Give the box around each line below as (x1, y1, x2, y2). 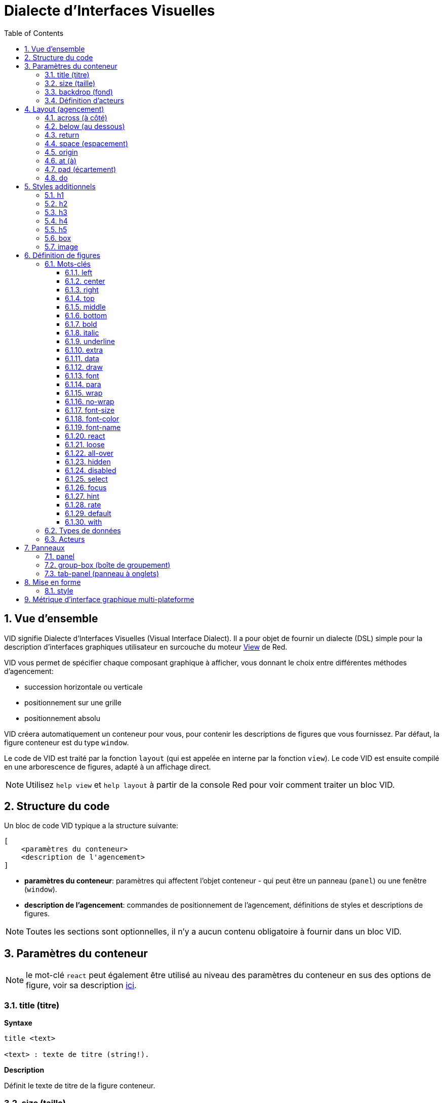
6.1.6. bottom (65, 311, 107, 320)
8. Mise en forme (24, 577, 81, 586)
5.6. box (45, 233, 71, 242)
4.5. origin (45, 147, 78, 156)
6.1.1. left (65, 268, 93, 277)
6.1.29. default (65, 508, 111, 518)
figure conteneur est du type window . (4, 738, 129, 747)
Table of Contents (4, 28, 64, 37)
